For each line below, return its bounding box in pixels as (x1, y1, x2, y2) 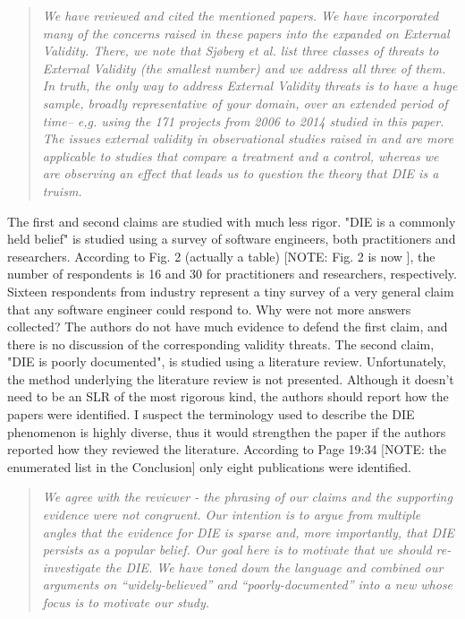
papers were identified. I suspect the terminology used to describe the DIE (7, 405, 415, 424)
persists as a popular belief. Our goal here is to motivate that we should (42, 540, 432, 559)
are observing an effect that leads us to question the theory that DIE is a (42, 164, 439, 183)
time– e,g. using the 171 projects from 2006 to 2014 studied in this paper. (42, 111, 444, 130)
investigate (42, 557, 101, 576)
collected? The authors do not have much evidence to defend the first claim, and (7, 317, 448, 336)
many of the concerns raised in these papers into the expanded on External (42, 23, 450, 42)
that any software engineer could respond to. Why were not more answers (7, 299, 411, 318)
